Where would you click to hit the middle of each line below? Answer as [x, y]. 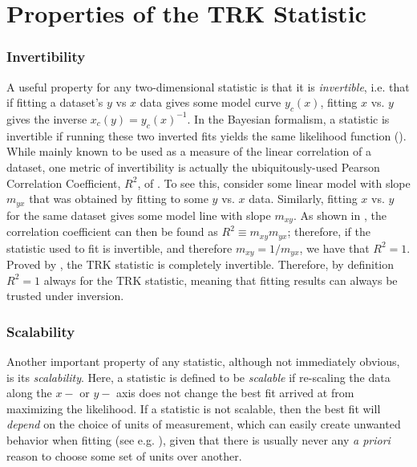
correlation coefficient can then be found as [112, 231]
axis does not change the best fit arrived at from [235, 393]
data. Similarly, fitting [303, 199]
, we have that [334, 248]
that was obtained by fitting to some [119, 199]
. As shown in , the [340, 215]
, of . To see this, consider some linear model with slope [274, 183]
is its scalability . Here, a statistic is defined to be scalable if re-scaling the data [198, 377]
